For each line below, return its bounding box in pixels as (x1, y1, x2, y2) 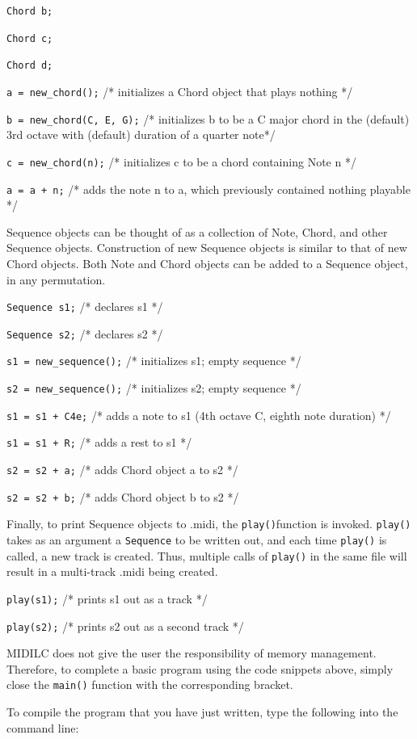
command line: (6, 719, 79, 736)
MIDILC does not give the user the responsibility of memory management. (6, 645, 377, 661)
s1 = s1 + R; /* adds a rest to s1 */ (6, 434, 192, 451)
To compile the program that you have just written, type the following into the (6, 703, 398, 720)
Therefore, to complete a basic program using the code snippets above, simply (6, 660, 394, 677)
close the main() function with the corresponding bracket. (6, 676, 293, 693)
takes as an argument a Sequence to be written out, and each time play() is (6, 531, 387, 548)
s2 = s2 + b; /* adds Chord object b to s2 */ (6, 488, 239, 505)
